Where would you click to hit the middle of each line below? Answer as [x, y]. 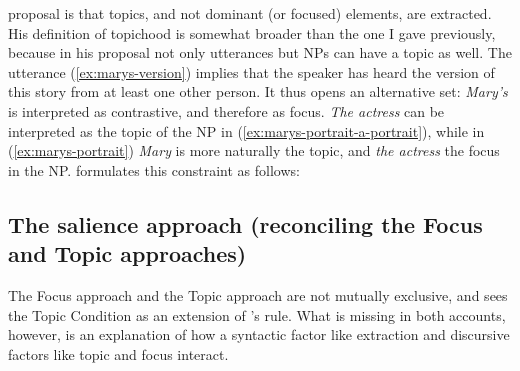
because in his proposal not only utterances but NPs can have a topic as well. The [260, 52]
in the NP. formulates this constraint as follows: [154, 169]
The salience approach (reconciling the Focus [245, 223]
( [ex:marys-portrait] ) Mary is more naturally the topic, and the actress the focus [254, 150]
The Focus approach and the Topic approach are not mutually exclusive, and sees [258, 294]
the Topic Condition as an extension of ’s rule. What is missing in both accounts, [257, 314]
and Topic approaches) [127, 253]
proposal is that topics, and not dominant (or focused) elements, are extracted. [250, 13]
